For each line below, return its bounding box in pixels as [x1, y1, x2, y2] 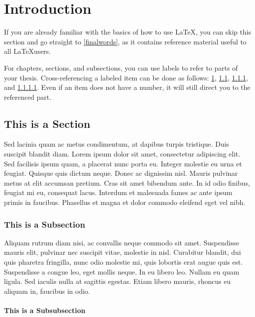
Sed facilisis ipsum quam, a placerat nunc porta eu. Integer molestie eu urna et [4, 158, 242, 168]
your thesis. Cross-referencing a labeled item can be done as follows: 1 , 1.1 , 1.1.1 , [4, 72, 248, 82]
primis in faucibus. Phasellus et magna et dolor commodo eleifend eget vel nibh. [4, 197, 246, 207]
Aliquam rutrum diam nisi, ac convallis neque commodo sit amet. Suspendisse [4, 237, 239, 247]
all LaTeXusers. [4, 46, 51, 56]
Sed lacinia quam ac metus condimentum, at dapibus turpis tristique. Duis [4, 139, 229, 149]
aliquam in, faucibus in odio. [4, 285, 90, 296]
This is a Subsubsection [4, 305, 86, 316]
